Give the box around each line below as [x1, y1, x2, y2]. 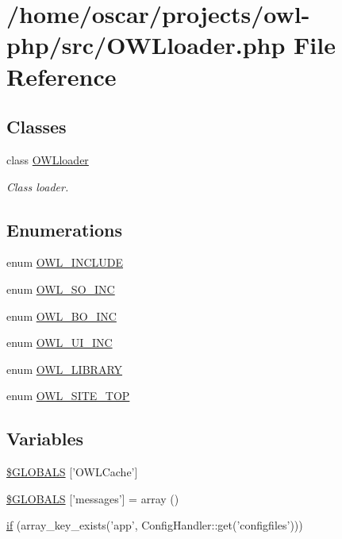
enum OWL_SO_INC [6, 280, 115, 297]
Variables [6, 426, 84, 451]
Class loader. [6, 178, 69, 194]
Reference [6, 60, 117, 92]
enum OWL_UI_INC [6, 334, 113, 351]
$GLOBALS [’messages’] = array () [6, 490, 179, 506]
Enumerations [6, 217, 123, 241]
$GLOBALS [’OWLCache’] [6, 464, 138, 480]
